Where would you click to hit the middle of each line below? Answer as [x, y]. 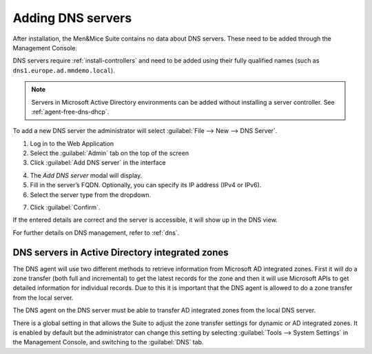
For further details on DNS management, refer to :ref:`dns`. [96, 232]
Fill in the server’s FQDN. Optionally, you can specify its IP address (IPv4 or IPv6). [146, 185]
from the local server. [43, 298]
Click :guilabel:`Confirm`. [65, 207]
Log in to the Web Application [72, 143]
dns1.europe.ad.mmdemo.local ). [64, 70]
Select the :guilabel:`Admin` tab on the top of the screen [110, 153]
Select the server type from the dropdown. [91, 195]
